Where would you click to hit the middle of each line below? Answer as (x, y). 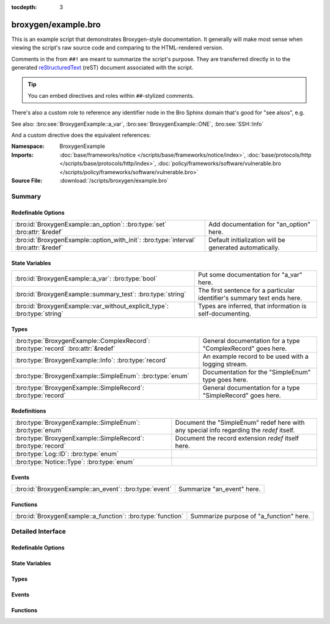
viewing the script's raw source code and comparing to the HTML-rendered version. (117, 48)
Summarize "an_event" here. (219, 489)
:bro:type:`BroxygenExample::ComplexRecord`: (82, 340)
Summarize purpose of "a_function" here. (250, 516)
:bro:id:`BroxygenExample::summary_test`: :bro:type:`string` (101, 294)
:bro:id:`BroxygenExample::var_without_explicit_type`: (92, 306)
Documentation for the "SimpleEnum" (257, 372)
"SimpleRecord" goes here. (242, 395)
